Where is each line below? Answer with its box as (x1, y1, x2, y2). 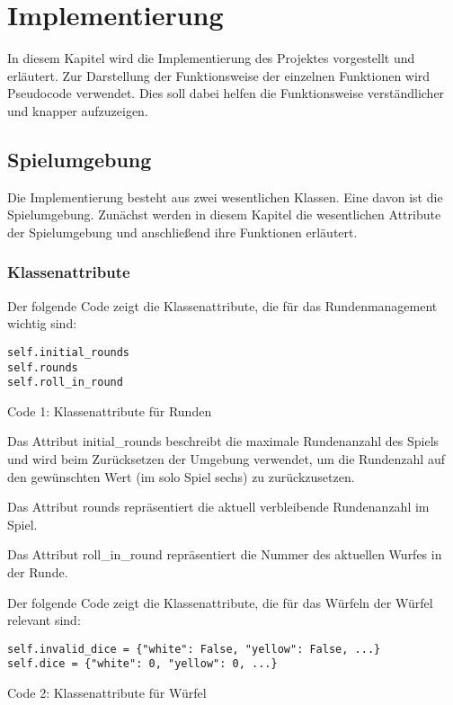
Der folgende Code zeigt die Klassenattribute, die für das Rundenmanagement (7, 296, 438, 315)
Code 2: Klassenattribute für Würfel (7, 683, 207, 702)
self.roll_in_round (7, 376, 123, 389)
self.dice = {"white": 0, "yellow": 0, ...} (7, 657, 278, 671)
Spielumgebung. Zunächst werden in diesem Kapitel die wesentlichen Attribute (7, 205, 441, 224)
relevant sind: (7, 611, 81, 629)
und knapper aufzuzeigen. (7, 101, 148, 120)
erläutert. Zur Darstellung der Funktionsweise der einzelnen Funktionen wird (7, 66, 431, 85)
